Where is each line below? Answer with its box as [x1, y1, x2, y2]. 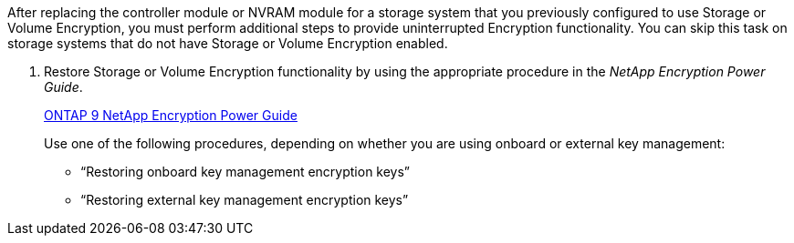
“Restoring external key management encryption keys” [80, 192, 409, 208]
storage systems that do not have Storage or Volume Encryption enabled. [7, 35, 448, 51]
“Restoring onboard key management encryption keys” [80, 164, 411, 179]
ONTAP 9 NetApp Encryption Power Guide [44, 107, 298, 123]
